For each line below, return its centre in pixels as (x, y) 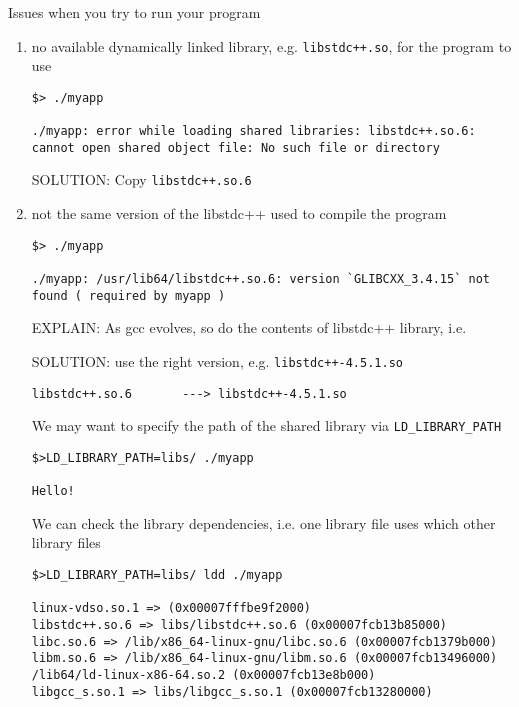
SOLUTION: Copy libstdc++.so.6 (141, 179)
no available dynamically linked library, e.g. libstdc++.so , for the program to (271, 45)
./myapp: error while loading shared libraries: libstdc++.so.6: (253, 131)
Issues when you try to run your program (134, 12)
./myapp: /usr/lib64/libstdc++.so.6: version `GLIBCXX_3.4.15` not (260, 279)
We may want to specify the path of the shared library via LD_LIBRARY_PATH (266, 425)
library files (66, 542)
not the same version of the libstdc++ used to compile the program (239, 213)
